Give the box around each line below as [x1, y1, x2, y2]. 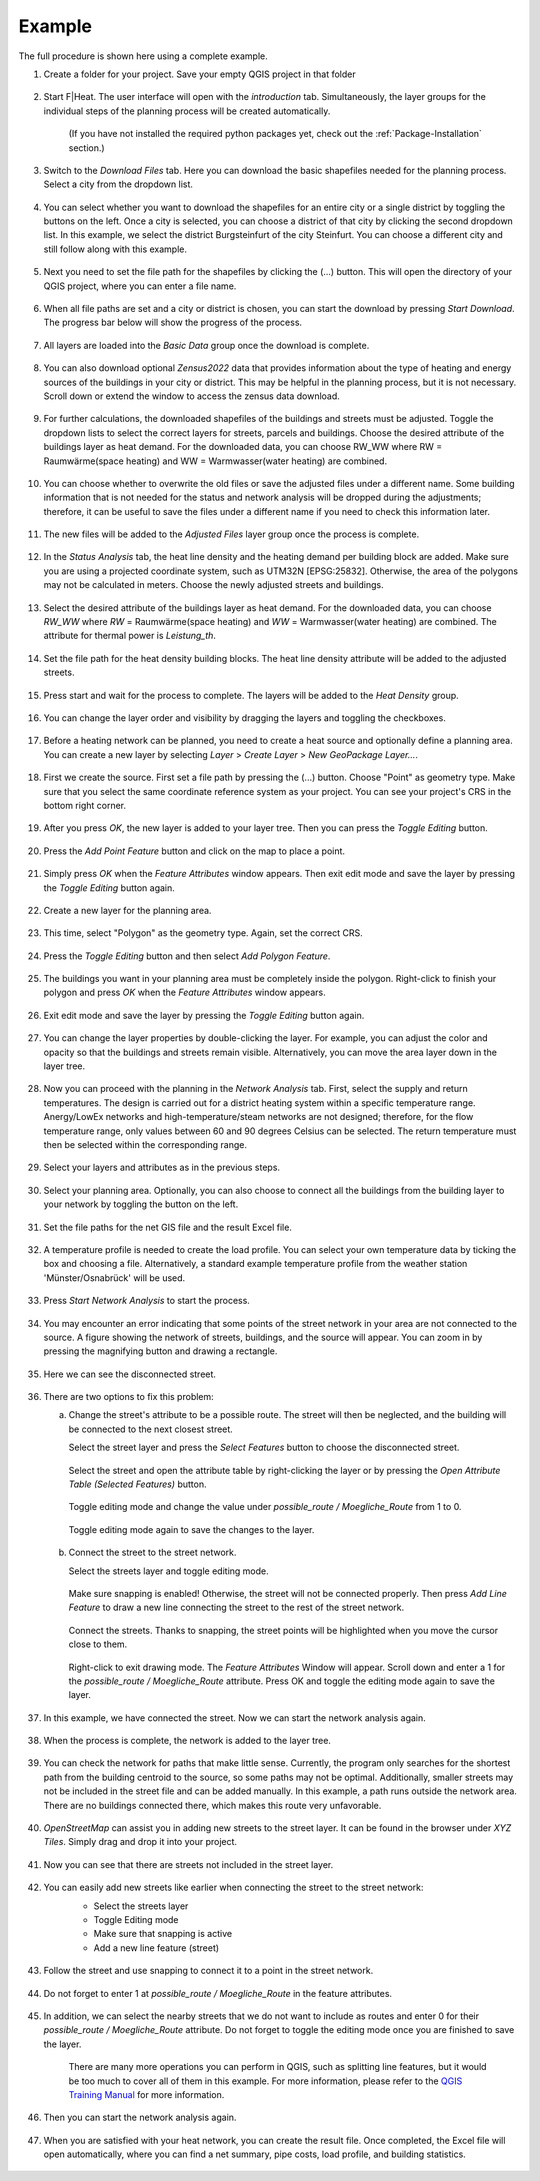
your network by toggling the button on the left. [43, 1198, 239, 1210]
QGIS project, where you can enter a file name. [43, 280, 237, 292]
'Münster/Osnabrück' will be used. [43, 1271, 186, 1284]
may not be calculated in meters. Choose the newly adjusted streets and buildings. [43, 579, 384, 591]
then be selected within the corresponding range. [43, 1138, 248, 1150]
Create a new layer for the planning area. [43, 904, 212, 916]
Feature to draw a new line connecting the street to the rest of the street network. [68, 1601, 405, 1614]
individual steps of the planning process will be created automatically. [43, 105, 331, 117]
